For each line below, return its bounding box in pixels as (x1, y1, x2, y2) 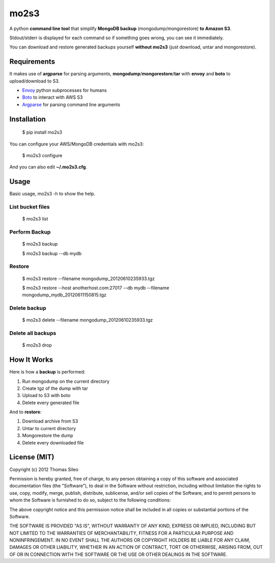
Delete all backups (9, 330, 57, 337)
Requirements (9, 58, 56, 66)
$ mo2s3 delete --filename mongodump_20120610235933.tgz (22, 317, 153, 323)
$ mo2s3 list (22, 216, 48, 222)
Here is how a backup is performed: (9, 369, 86, 375)
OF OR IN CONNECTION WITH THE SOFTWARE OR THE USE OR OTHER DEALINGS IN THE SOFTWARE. (9, 551, 228, 557)
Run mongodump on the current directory (22, 378, 109, 384)
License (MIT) (9, 453, 54, 462)
